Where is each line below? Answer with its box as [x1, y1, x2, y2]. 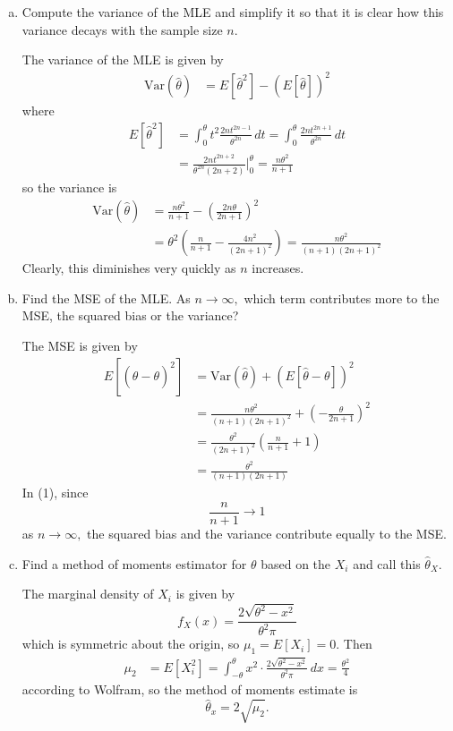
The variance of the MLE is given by [21, 50, 224, 69]
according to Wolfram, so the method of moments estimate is [21, 680, 358, 699]
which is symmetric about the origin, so [21, 634, 240, 653]
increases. [252, 259, 304, 277]
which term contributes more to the [244, 288, 440, 307]
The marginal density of [21, 584, 154, 603]
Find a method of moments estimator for [21, 554, 247, 573]
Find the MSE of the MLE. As [21, 288, 191, 307]
